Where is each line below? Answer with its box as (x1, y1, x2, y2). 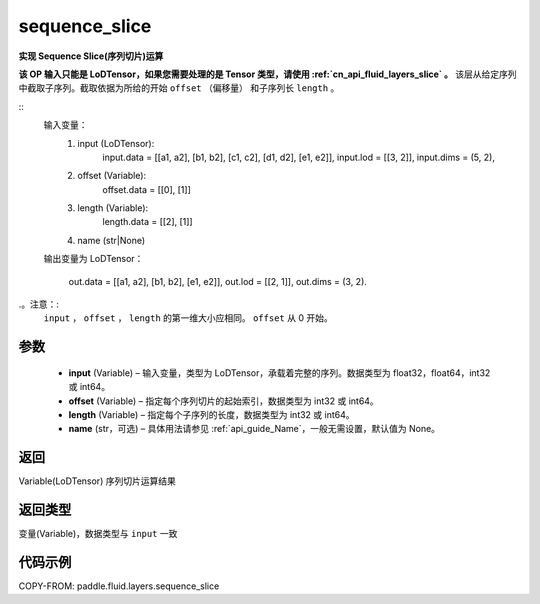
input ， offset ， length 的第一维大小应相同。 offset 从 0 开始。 (43, 312, 334, 324)
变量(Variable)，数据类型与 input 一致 (18, 528, 178, 540)
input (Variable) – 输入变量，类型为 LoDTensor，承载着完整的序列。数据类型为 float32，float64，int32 (68, 366, 491, 379)
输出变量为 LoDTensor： (43, 253, 144, 265)
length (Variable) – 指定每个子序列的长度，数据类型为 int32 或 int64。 (68, 408, 355, 420)
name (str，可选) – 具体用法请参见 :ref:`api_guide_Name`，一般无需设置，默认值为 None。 (68, 423, 440, 435)
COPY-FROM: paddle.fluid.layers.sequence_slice (18, 580, 220, 592)
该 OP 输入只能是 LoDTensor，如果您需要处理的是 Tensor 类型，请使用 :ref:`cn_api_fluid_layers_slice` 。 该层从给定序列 (18, 68, 517, 80)
